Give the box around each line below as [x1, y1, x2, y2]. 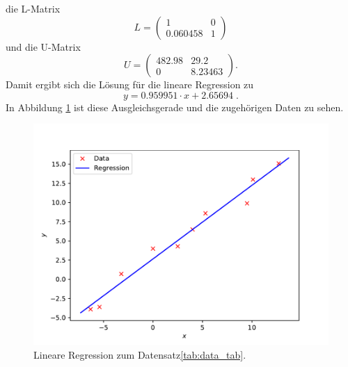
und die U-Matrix [6, 39, 81, 54]
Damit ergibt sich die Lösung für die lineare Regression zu [6, 77, 254, 92]
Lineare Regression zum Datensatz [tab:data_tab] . [33, 347, 246, 361]
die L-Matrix [6, 1, 61, 15]
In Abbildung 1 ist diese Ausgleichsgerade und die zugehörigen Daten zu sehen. [6, 99, 344, 114]
